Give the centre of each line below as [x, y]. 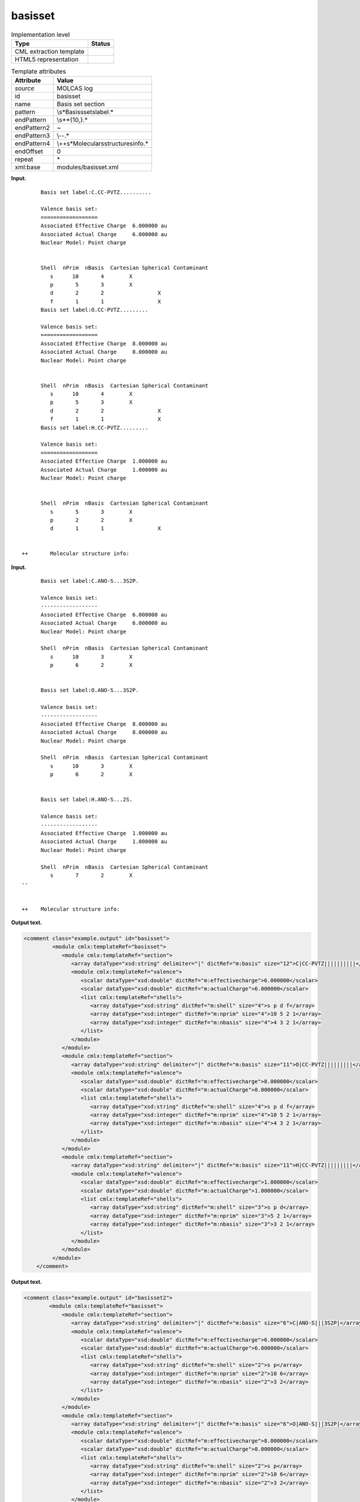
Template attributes [38, 71]
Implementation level [40, 34]
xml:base [28, 167]
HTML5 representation [47, 59]
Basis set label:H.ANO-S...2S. [87, 800]
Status [100, 43]
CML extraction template [49, 51]
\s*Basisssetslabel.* [85, 112]
